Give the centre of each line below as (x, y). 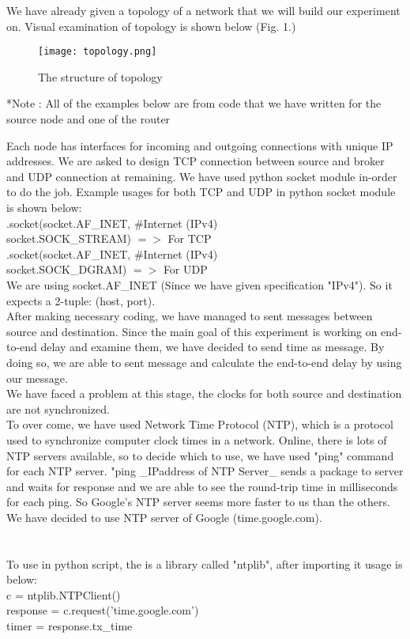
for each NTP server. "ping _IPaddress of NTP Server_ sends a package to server (205, 471)
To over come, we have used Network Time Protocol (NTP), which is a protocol (200, 424)
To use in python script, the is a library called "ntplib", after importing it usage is (205, 563)
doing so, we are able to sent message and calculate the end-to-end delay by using (204, 362)
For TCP (190, 238)
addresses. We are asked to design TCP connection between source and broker (196, 161)
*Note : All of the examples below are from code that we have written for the (194, 103)
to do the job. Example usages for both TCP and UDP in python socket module (201, 192)
